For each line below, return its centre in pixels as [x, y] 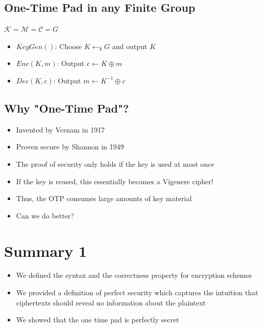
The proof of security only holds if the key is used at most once [115, 163]
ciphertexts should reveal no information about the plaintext [111, 302]
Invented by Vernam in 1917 [60, 129]
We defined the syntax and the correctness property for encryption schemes [134, 275]
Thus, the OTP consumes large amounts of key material [104, 198]
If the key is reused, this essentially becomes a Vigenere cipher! [115, 181]
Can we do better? [45, 215]
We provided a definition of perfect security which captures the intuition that [137, 292]
